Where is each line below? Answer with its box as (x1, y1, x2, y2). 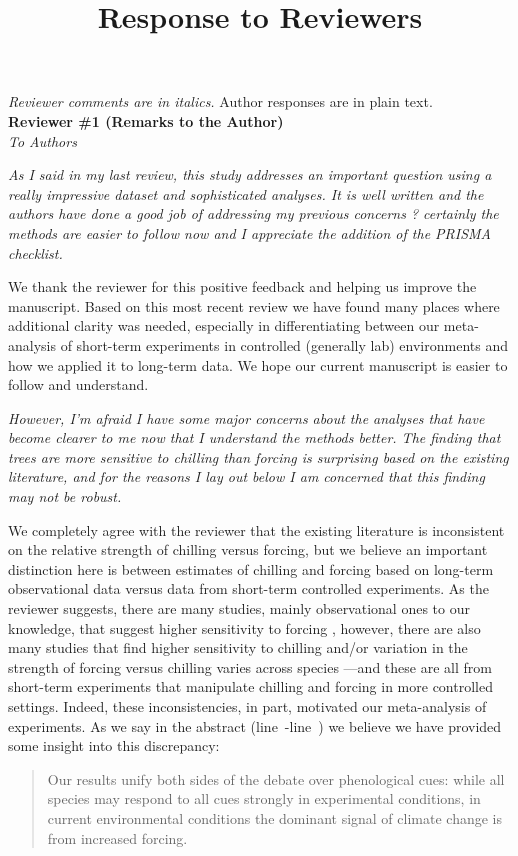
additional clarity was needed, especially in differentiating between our (8, 315, 440, 336)
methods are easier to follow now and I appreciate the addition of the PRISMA (8, 222, 492, 243)
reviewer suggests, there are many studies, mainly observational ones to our (8, 598, 470, 619)
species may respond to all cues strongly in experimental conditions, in (47, 788, 481, 809)
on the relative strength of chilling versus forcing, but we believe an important (8, 539, 488, 560)
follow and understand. (8, 374, 149, 395)
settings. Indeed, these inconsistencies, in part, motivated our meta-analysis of (8, 696, 487, 716)
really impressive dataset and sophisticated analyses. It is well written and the (8, 183, 484, 204)
